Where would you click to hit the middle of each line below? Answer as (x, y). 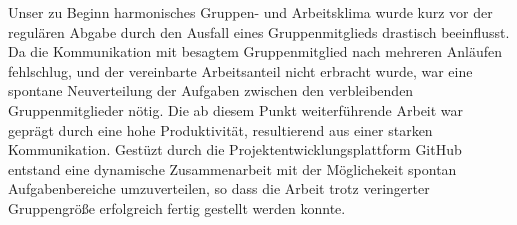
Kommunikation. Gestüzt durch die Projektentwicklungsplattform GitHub (235, 149)
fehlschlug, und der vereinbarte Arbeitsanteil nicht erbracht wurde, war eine (240, 70)
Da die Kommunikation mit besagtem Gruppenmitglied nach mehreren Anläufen (255, 51)
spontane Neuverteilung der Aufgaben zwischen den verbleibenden (211, 90)
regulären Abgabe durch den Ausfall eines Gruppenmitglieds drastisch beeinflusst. (259, 31)
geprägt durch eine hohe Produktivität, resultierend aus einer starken (220, 129)
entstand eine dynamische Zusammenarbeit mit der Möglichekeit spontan (232, 168)
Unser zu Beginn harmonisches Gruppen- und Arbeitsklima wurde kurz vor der (250, 12)
